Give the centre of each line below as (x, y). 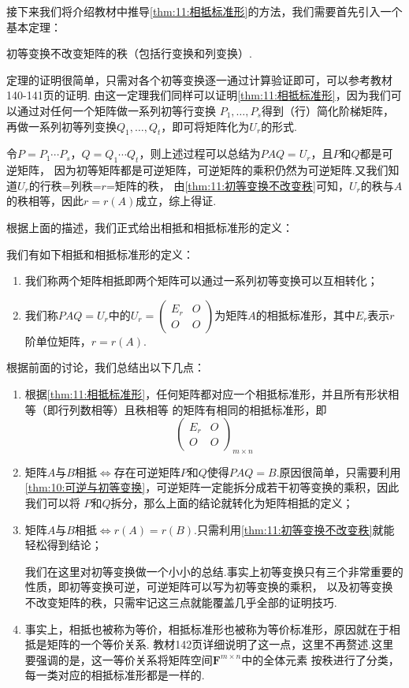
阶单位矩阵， (58, 340)
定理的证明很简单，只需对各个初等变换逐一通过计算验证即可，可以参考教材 (199, 79)
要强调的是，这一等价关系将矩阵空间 (119, 659)
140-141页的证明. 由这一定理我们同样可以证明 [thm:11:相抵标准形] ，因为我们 (199, 95)
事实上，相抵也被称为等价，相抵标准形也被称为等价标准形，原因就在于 (207, 628)
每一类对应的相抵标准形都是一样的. (115, 675)
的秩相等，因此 (45, 201)
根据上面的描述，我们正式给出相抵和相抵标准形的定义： (150, 227)
